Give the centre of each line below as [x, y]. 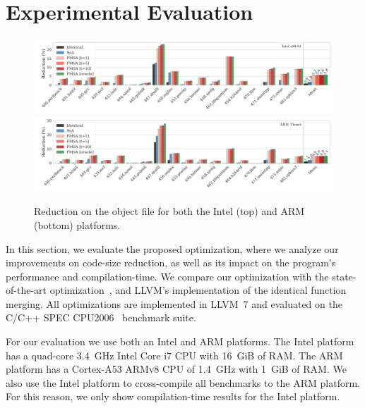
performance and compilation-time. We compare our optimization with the [167, 276]
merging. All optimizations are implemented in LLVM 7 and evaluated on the [174, 303]
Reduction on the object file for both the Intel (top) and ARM [169, 211]
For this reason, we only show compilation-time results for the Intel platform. [173, 396]
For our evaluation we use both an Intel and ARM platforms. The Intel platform [180, 341]
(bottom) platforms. [77, 224]
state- [344, 276]
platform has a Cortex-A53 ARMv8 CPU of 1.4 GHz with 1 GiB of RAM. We [176, 369]
